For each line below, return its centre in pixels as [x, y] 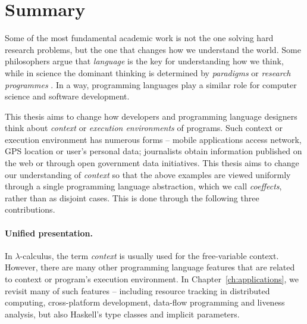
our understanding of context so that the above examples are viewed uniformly [148, 174]
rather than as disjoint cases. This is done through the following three [132, 197]
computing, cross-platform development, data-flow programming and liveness [145, 302]
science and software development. [67, 96]
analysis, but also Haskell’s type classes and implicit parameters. [122, 314]
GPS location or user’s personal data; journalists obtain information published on [153, 151]
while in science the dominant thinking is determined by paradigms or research [148, 72]
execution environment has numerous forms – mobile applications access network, [153, 139]
